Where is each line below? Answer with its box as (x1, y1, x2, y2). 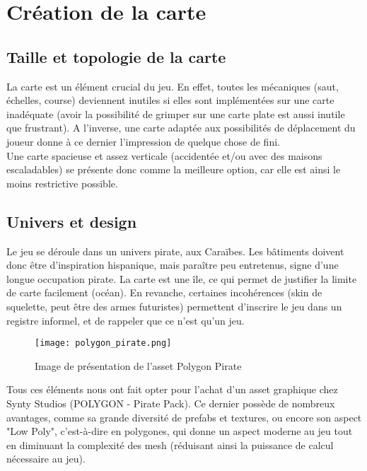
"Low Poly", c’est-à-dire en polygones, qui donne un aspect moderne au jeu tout (6, 424, 353, 438)
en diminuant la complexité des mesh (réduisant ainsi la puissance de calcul (6, 437, 334, 452)
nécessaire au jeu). (6, 451, 86, 466)
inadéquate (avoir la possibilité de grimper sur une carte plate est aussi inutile (6, 106, 345, 121)
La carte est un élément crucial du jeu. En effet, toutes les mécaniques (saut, (6, 78, 339, 93)
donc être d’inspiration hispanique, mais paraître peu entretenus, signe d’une (6, 257, 339, 272)
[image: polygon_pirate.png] (35, 338, 172, 349)
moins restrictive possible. (6, 175, 118, 190)
